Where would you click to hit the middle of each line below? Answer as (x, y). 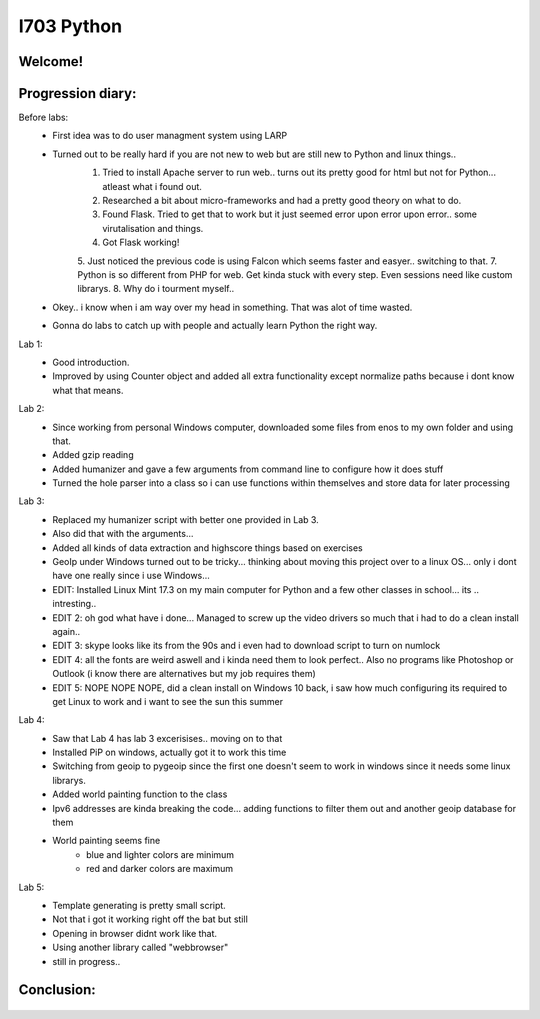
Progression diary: (77, 93)
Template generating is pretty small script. (139, 905)
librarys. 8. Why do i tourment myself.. (156, 289)
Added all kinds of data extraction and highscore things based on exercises (208, 547)
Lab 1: (31, 344)
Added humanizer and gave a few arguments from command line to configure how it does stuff (248, 469)
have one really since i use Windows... (131, 576)
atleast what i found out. (152, 186)
